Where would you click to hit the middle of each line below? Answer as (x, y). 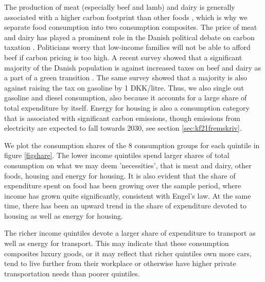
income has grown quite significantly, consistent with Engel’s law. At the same (128, 195)
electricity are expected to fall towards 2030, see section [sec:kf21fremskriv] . (123, 128)
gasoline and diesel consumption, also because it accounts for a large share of (126, 98)
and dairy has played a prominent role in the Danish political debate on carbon (129, 37)
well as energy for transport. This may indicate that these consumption (117, 243)
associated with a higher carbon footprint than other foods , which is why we (126, 17)
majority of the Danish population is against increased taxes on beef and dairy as (132, 67)
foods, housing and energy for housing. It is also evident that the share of (120, 175)
